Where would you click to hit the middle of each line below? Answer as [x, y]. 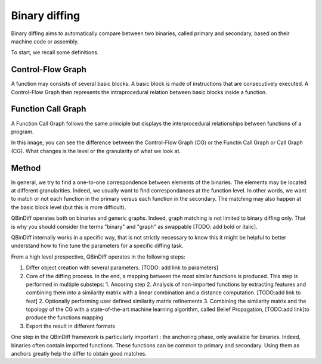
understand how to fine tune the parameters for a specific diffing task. [97, 246]
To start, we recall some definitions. [55, 52]
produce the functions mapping [65, 318]
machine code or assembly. [45, 41]
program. [22, 132]
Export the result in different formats [71, 326]
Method [26, 168]
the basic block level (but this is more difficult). [69, 207]
